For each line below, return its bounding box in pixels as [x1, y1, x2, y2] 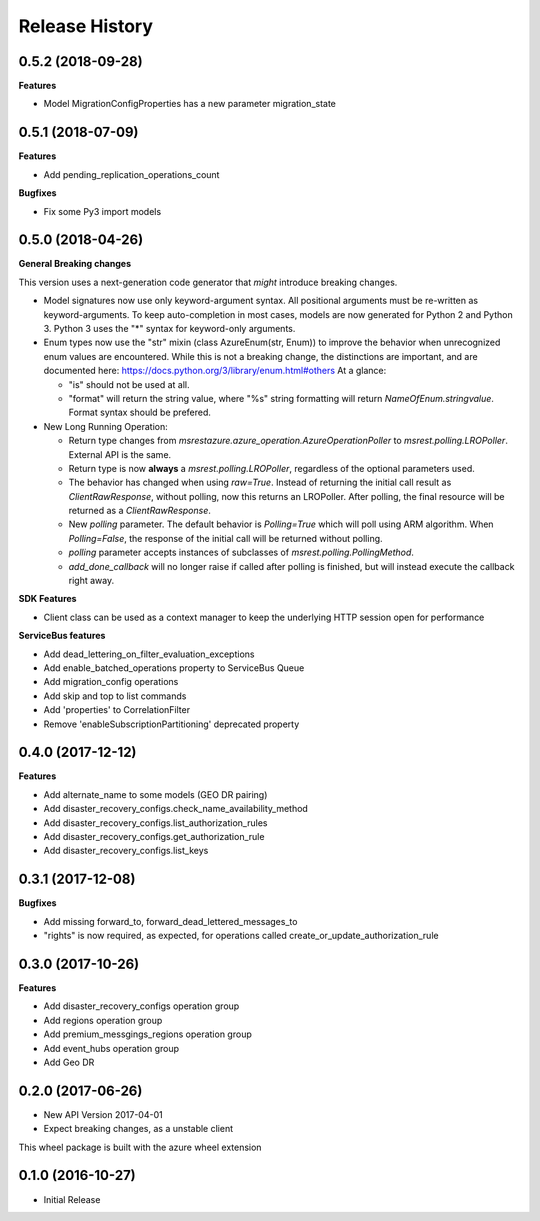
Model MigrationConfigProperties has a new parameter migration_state [43, 98, 337, 110]
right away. [68, 575, 115, 587]
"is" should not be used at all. [68, 378, 190, 390]
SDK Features [18, 593, 77, 605]
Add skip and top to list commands [43, 690, 187, 702]
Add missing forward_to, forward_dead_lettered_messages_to [43, 915, 298, 927]
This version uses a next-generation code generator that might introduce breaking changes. [18, 276, 398, 288]
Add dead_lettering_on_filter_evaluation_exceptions [43, 648, 255, 660]
